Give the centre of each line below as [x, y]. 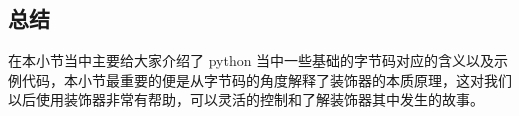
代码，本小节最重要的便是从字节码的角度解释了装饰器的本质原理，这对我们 [266, 79]
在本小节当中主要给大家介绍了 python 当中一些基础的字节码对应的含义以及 [251, 60]
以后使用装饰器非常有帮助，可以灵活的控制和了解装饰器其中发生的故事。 [246, 99]
